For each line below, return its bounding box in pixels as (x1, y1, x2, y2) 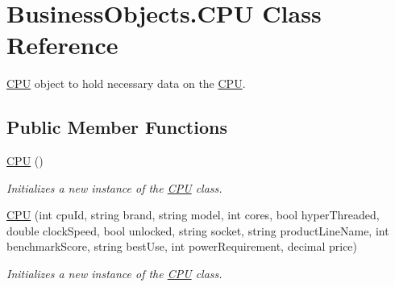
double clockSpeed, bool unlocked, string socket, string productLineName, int (6, 222, 389, 239)
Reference (6, 28, 118, 61)
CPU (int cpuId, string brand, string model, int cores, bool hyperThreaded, (6, 206, 380, 223)
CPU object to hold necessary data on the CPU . (6, 75, 246, 92)
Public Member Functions (6, 114, 227, 139)
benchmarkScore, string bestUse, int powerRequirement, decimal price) (6, 238, 358, 255)
